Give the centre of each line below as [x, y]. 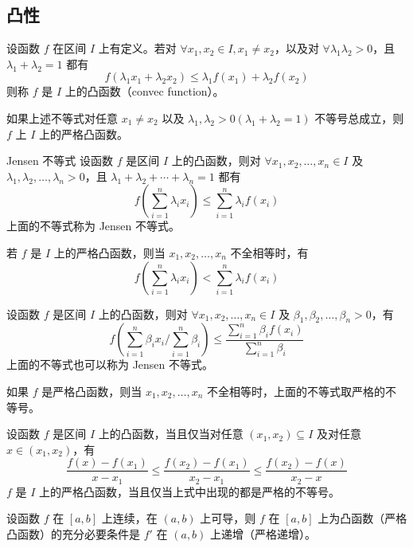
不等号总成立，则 [359, 117]
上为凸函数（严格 [362, 518]
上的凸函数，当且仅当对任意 [171, 434]
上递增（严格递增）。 [263, 534]
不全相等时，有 [269, 252]
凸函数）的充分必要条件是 [73, 534]
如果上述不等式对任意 [62, 117]
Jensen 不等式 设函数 [60, 160]
